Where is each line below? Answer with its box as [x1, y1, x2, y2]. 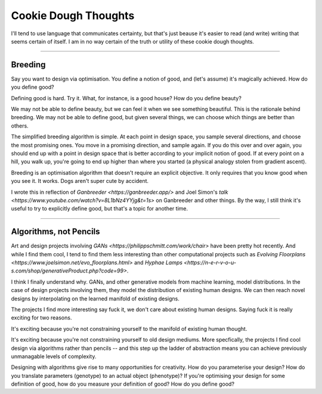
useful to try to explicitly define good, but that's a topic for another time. [11, 205, 188, 212]
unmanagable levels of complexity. [11, 352, 97, 360]
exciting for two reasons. [11, 314, 72, 321]
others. [11, 122, 29, 129]
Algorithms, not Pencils [11, 227, 101, 237]
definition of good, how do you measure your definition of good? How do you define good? [11, 380, 235, 387]
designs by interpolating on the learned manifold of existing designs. [11, 295, 180, 302]
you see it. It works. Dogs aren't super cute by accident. [11, 178, 149, 185]
